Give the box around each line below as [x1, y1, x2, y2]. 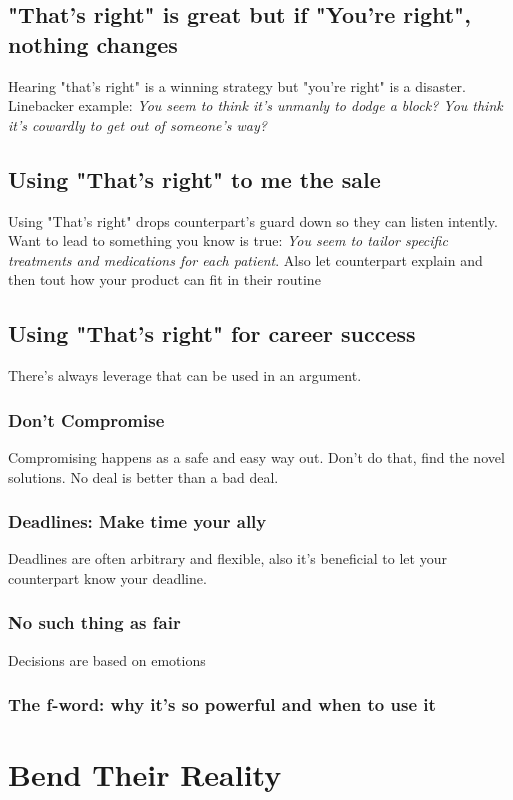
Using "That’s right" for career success [8, 318, 416, 349]
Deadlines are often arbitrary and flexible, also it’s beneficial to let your [8, 548, 447, 569]
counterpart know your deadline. [8, 567, 207, 588]
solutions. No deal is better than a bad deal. [8, 466, 279, 487]
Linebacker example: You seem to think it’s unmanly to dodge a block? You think [8, 95, 503, 116]
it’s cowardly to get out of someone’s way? [8, 114, 267, 135]
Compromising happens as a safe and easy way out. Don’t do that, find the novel [8, 446, 505, 467]
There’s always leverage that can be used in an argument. [8, 365, 362, 386]
